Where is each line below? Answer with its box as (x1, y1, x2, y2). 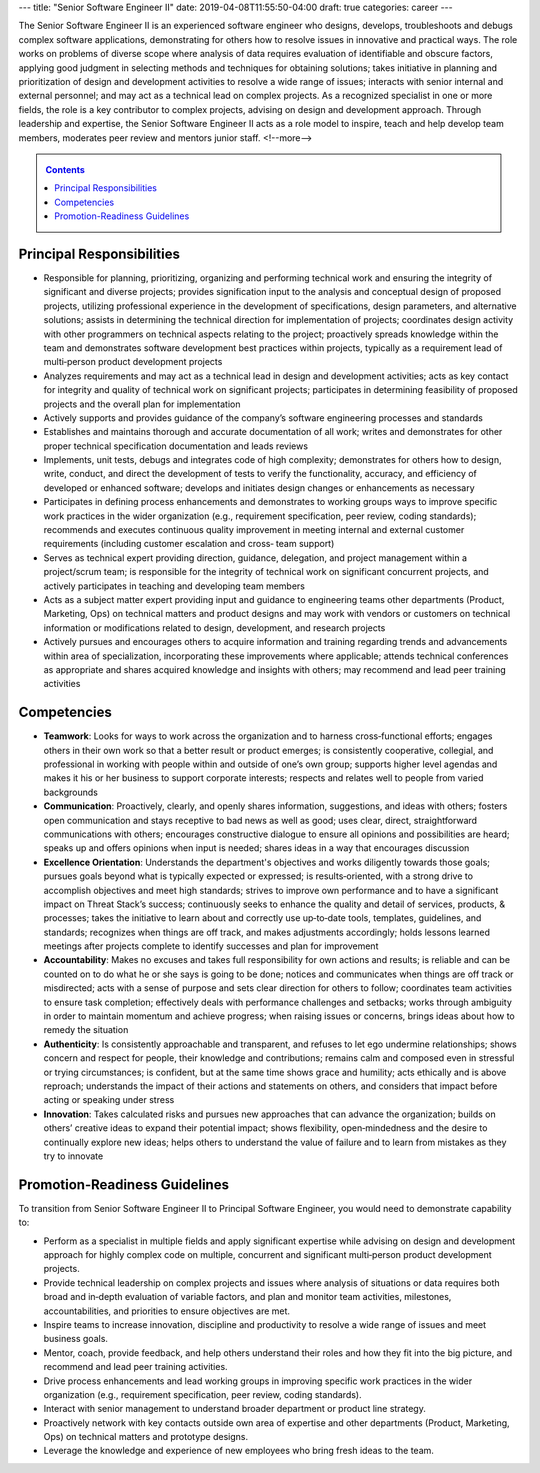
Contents (45, 163, 85, 175)
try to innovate (43, 1150, 104, 1162)
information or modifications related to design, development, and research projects (43, 621, 386, 634)
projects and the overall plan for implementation (43, 398, 241, 410)
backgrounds (43, 786, 99, 798)
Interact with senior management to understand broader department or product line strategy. (43, 1403, 427, 1415)
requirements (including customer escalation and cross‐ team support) (43, 538, 335, 550)
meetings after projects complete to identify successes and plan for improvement (43, 940, 379, 952)
